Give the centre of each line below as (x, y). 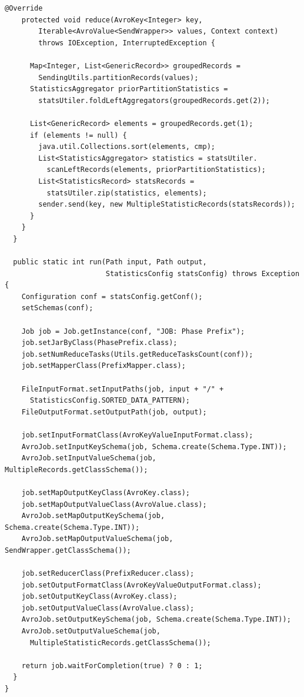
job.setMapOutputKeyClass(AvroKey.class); (106, 492)
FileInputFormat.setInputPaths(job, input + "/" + (123, 389)
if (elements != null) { (78, 135)
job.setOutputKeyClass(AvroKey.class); (99, 597)
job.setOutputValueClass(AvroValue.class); (108, 608)
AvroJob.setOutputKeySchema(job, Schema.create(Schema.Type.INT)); (156, 620)
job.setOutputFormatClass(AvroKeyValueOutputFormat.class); (141, 585)
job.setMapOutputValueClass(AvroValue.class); (114, 504)
